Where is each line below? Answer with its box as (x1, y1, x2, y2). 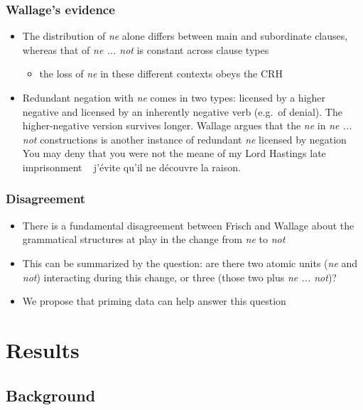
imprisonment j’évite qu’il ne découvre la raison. (22, 159, 241, 174)
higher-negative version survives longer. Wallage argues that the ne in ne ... (22, 118, 352, 133)
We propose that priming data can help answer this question (22, 293, 286, 308)
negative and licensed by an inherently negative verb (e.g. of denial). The (22, 104, 342, 119)
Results (6, 335, 80, 364)
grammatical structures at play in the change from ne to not (22, 232, 286, 247)
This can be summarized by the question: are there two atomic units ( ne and (22, 255, 358, 270)
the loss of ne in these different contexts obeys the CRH (39, 66, 283, 81)
